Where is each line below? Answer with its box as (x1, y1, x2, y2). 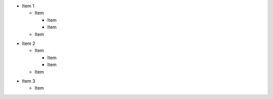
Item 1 (22, 3, 35, 9)
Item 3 (22, 78, 35, 84)
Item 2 (22, 40, 35, 46)
